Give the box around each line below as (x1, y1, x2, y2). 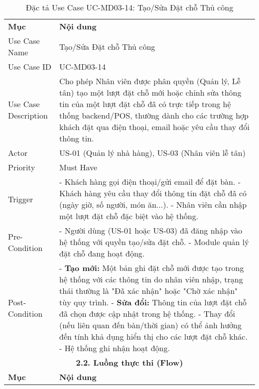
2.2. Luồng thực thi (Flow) (76, 357, 183, 368)
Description (8, 110, 48, 121)
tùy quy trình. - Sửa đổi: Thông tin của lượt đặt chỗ (59, 296, 247, 308)
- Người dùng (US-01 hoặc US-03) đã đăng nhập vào (59, 225, 243, 236)
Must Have (59, 161, 98, 173)
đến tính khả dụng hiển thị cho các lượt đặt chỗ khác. (59, 331, 248, 342)
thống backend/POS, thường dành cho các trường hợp (59, 110, 249, 121)
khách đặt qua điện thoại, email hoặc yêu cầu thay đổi (59, 121, 250, 132)
